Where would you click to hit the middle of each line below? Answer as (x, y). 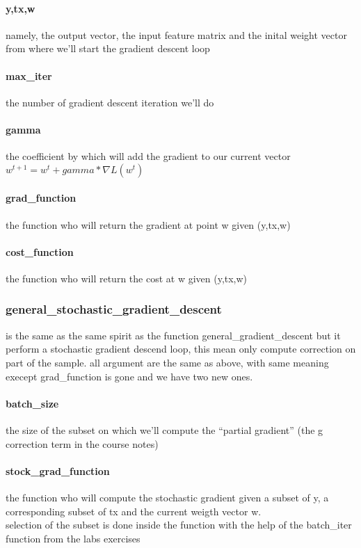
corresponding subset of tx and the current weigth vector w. (134, 511)
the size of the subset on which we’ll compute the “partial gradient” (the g (165, 429)
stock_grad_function (58, 470)
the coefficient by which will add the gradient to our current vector (148, 156)
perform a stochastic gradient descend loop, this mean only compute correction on (181, 349)
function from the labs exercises (73, 538)
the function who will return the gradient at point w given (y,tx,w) (148, 224)
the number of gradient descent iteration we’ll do (110, 102)
